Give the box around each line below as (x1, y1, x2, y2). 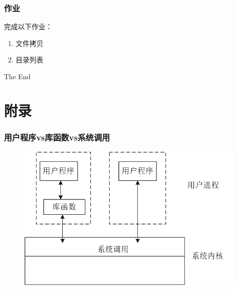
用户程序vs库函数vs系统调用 (4, 131, 110, 143)
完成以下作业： (4, 21, 52, 32)
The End (4, 71, 31, 81)
